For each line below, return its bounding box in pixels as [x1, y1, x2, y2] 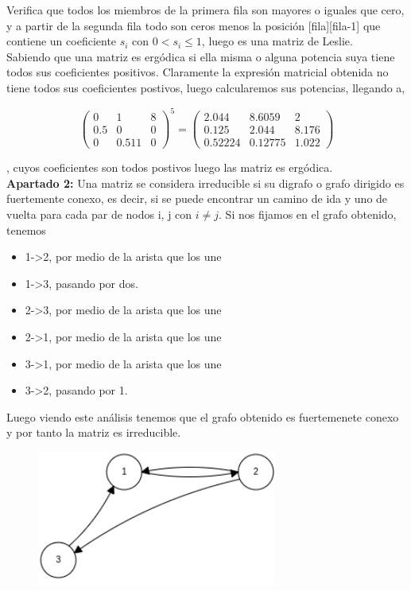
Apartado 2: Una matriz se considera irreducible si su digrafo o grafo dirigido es [6, 174, 405, 191]
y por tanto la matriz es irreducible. [6, 424, 181, 441]
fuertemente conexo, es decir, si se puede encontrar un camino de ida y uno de [6, 190, 388, 207]
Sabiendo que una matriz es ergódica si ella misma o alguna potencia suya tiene [6, 48, 395, 64]
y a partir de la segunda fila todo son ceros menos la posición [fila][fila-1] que [6, 17, 381, 33]
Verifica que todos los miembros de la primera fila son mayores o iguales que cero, [6, 2, 405, 17]
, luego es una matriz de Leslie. [201, 33, 353, 49]
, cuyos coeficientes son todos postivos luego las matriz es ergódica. [6, 159, 333, 176]
